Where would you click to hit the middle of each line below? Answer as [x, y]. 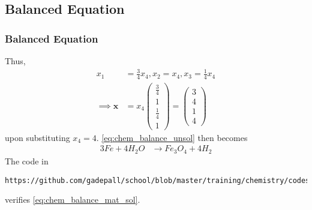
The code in [27, 160]
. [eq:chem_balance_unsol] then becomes [172, 137]
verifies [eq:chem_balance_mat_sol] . [73, 199]
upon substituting [37, 137]
